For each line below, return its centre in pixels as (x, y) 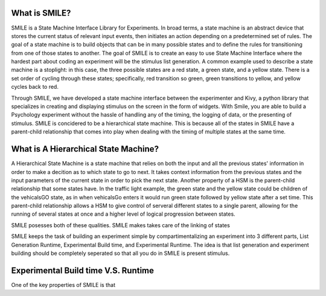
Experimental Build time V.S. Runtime (82, 270)
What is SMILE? (41, 13)
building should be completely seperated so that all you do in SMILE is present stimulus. (120, 253)
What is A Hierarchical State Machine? (85, 149)
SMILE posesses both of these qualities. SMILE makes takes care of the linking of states (121, 225)
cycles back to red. (35, 87)
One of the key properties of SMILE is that (63, 285)
